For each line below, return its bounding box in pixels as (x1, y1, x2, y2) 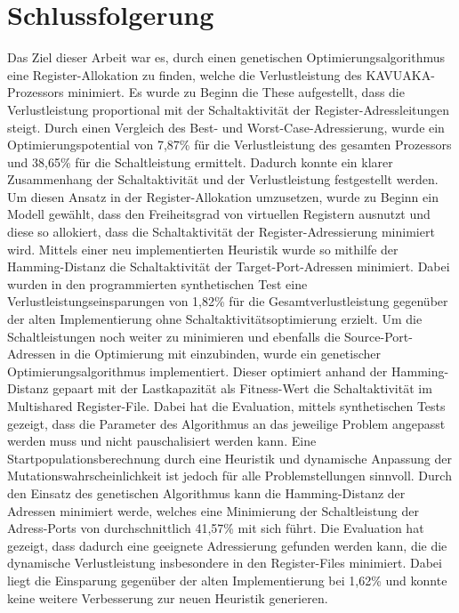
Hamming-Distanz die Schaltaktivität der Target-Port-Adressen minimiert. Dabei (7, 257, 450, 276)
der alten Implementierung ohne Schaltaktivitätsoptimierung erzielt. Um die (7, 310, 423, 328)
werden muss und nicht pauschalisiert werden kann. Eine (7, 432, 317, 450)
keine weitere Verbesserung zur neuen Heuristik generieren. (7, 588, 328, 607)
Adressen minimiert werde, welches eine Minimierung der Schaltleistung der (7, 501, 419, 520)
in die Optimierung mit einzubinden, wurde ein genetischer (60, 344, 382, 363)
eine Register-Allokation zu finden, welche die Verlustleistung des (7, 65, 362, 84)
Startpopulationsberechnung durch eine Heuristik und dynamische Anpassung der (7, 448, 452, 467)
